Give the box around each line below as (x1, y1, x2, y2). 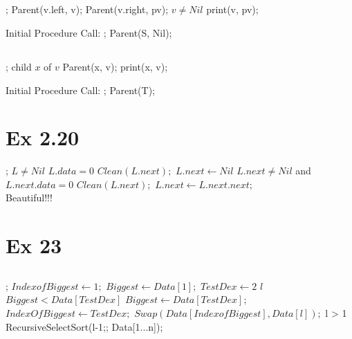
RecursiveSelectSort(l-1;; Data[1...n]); (6, 319, 163, 333)
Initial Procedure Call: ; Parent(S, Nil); (6, 25, 172, 39)
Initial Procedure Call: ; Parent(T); (6, 82, 155, 97)
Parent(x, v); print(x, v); (62, 59, 168, 73)
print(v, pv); (206, 2, 259, 17)
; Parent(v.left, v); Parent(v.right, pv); (6, 2, 169, 17)
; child (6, 59, 32, 73)
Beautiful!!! (6, 190, 53, 205)
